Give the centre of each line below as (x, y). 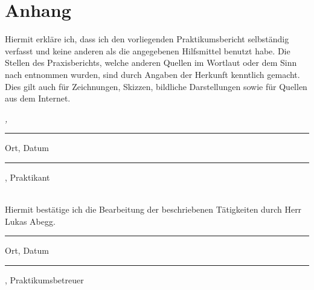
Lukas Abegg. (30, 221)
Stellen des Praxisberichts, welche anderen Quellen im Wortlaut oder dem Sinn (151, 63)
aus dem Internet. (38, 98)
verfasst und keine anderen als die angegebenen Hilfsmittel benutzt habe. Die (148, 50)
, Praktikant (27, 177)
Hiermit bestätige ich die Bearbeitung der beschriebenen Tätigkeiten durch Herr (153, 209)
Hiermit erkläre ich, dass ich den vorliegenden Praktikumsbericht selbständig (147, 39)
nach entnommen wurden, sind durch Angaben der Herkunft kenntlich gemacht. (152, 74)
